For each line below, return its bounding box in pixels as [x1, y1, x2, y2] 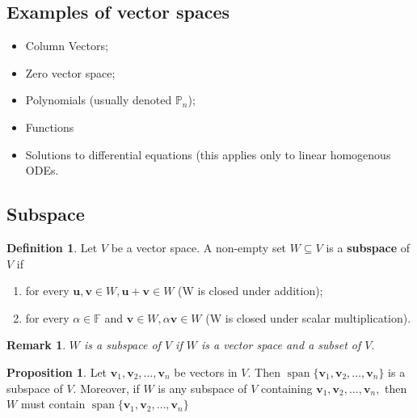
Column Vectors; [25, 37, 108, 54]
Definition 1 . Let [6, 239, 98, 255]
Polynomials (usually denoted [25, 91, 172, 108]
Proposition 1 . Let [6, 363, 107, 380]
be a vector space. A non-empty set [111, 239, 287, 255]
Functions [25, 118, 74, 135]
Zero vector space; [25, 64, 116, 81]
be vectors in [174, 363, 238, 380]
